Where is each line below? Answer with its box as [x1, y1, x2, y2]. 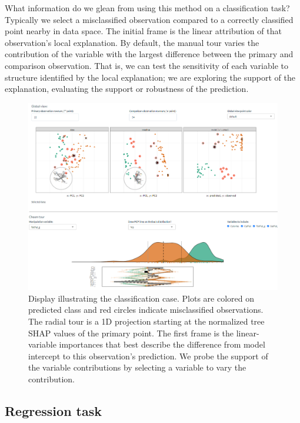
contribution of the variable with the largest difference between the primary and [5, 48, 294, 60]
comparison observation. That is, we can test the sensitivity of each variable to [5, 59, 288, 71]
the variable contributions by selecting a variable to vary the [28, 361, 246, 374]
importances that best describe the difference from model [59, 338, 265, 351]
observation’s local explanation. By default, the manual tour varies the [5, 36, 259, 48]
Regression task [5, 401, 102, 419]
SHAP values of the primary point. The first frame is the [28, 326, 234, 339]
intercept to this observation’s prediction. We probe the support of [28, 349, 268, 362]
